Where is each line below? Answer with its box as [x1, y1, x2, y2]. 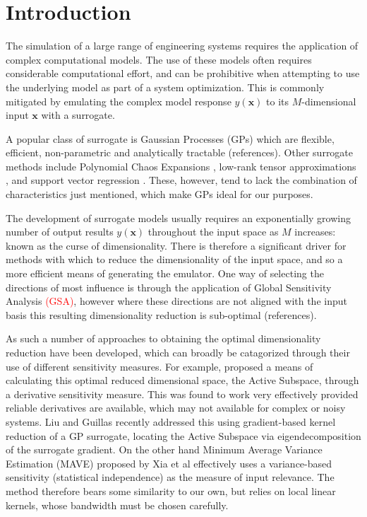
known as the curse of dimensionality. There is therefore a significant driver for [6, 238, 347, 252]
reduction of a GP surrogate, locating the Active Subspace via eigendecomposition [6, 428, 361, 443]
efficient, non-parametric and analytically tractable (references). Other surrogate [6, 145, 354, 160]
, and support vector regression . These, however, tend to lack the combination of [6, 173, 357, 187]
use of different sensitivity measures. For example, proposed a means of [6, 359, 313, 373]
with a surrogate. [41, 108, 115, 122]
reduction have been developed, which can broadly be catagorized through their [6, 345, 350, 359]
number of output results [6, 224, 114, 239]
